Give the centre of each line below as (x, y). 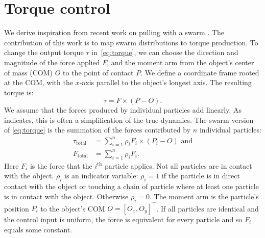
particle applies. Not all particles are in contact (178, 165)
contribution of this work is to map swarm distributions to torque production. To (131, 42)
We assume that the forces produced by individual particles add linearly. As (123, 110)
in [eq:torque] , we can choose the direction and (165, 52)
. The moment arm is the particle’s (204, 196)
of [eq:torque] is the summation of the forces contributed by (98, 130)
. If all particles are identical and (208, 208)
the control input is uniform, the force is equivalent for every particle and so (123, 219)
